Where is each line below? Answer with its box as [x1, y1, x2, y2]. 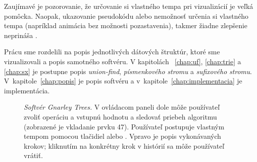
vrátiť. [24, 150, 43, 161]
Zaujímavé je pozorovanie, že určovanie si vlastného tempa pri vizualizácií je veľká [4, 1, 254, 11]
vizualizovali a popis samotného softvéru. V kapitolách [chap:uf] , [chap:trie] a [4, 56, 241, 66]
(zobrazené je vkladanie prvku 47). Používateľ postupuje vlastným [24, 121, 224, 131]
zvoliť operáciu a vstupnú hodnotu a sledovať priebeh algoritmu [24, 111, 217, 121]
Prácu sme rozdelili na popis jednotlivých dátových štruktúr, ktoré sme [4, 46, 220, 57]
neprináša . [4, 30, 38, 40]
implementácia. [4, 85, 50, 95]
